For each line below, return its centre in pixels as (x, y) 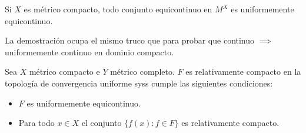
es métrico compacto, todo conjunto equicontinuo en (118, 9)
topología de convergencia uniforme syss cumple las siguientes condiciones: (139, 83)
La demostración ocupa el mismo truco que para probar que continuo (130, 40)
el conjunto (102, 123)
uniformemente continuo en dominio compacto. (89, 51)
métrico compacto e (64, 72)
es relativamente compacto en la (243, 72)
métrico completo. (142, 72)
